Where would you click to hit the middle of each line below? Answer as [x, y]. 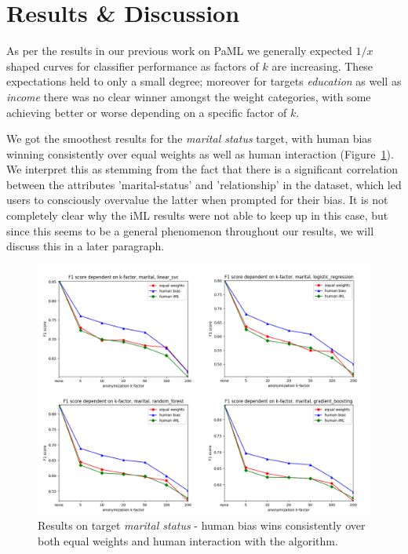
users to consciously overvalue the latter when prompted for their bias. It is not [197, 200]
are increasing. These [322, 66]
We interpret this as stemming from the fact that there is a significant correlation [202, 169]
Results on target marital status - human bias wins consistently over [202, 525]
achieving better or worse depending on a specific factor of [147, 112]
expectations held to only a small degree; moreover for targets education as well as [204, 81]
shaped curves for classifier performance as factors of [133, 66]
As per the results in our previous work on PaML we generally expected [179, 51]
